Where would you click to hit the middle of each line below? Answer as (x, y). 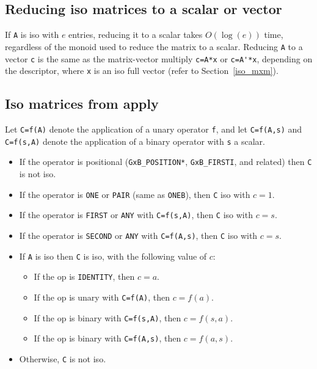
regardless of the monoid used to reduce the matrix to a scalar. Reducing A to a (154, 46)
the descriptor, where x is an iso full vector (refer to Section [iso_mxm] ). (142, 71)
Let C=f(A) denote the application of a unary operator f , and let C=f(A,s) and (154, 129)
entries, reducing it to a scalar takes (136, 35)
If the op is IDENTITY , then (84, 276)
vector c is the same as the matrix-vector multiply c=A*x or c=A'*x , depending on (159, 58)
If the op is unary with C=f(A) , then (102, 297)
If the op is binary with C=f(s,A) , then (107, 317)
